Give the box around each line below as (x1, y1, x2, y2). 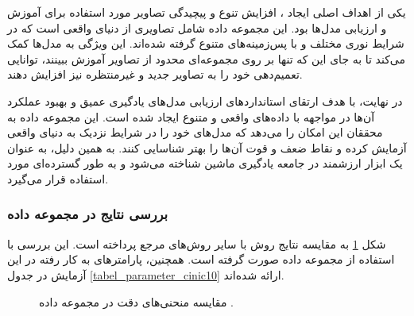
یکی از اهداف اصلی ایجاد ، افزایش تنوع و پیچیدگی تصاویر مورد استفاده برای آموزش (7, 4, 406, 20)
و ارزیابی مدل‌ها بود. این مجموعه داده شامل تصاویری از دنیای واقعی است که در (7, 19, 387, 36)
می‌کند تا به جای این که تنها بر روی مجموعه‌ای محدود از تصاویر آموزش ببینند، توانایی (7, 50, 405, 67)
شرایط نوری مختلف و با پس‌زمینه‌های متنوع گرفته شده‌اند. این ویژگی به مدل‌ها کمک (7, 35, 404, 52)
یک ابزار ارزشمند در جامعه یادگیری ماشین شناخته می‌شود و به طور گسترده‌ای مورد (7, 155, 403, 171)
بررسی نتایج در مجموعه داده (7, 204, 168, 224)
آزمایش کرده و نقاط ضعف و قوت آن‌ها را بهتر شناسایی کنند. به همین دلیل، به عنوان (7, 139, 407, 156)
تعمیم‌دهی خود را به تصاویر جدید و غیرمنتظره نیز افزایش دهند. (7, 66, 303, 83)
